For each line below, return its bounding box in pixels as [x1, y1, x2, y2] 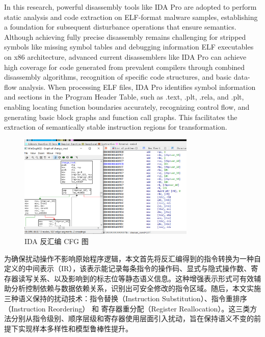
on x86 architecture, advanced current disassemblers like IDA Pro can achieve [4, 51, 247, 62]
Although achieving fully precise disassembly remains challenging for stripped [4, 31, 246, 42]
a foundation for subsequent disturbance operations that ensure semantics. [4, 21, 236, 32]
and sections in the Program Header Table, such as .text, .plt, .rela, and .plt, [4, 91, 244, 102]
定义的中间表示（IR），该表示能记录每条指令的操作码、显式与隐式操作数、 [4, 263, 251, 274]
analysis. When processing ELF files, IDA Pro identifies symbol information [19, 81, 256, 92]
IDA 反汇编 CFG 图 [24, 236, 89, 247]
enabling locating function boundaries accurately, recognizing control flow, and [4, 101, 250, 112]
